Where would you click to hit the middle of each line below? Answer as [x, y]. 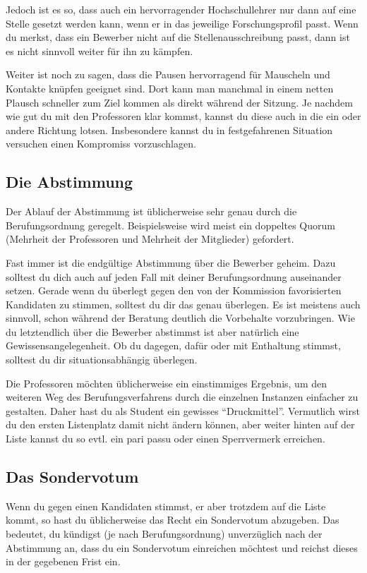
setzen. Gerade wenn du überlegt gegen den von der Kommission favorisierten [174, 290]
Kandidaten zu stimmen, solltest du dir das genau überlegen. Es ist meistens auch [183, 304]
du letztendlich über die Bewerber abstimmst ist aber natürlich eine [152, 331]
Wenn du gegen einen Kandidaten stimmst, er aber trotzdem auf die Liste [166, 506]
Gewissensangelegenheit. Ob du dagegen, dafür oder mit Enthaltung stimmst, [173, 345]
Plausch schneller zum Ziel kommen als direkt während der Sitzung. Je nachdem [179, 102]
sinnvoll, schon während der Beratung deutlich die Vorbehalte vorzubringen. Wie [180, 318]
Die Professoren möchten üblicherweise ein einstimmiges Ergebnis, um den [166, 383]
